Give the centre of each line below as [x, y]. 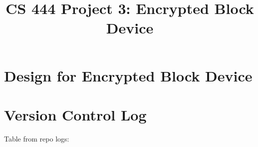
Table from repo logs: [37, 138]
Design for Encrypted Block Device [128, 75]
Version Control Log [75, 114]
